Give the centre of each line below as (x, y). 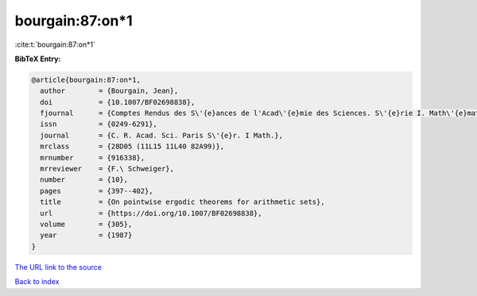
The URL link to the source (58, 267)
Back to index (37, 282)
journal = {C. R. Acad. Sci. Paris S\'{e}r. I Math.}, (162, 135)
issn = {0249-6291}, (99, 124)
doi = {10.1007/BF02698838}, (118, 102)
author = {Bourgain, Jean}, (109, 91)
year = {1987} (86, 235)
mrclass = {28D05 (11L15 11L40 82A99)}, (132, 146)
